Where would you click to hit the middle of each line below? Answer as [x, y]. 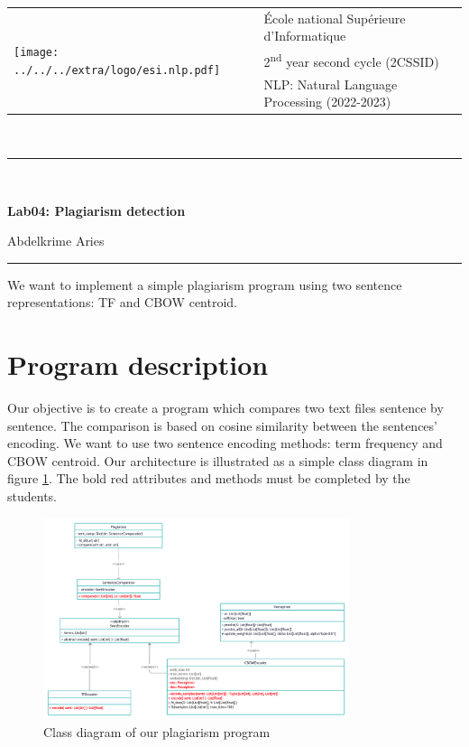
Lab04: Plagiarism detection [97, 210]
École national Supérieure [335, 18]
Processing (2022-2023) [327, 102]
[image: [37, 53]
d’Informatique [305, 36]
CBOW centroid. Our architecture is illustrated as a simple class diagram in [218, 460]
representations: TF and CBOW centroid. [122, 302]
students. [32, 496]
